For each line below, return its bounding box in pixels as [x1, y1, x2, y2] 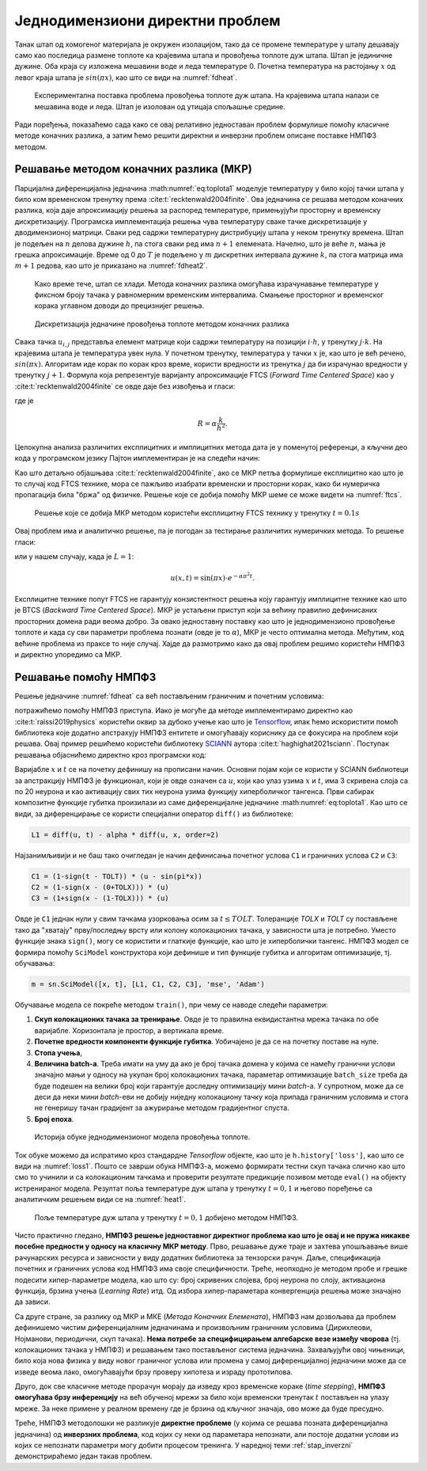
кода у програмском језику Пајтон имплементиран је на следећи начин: [14, 454, 260, 463]
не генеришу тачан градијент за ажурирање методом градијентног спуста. [34, 1103, 290, 1112]
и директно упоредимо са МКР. [14, 649, 123, 659]
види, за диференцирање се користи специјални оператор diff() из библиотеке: [14, 808, 294, 819]
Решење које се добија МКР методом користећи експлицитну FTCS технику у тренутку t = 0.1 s [34, 507, 360, 518]
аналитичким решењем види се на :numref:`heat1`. [14, 1195, 186, 1204]
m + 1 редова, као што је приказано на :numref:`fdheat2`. [14, 261, 209, 271]
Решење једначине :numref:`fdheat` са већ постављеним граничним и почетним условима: [14, 691, 324, 701]
